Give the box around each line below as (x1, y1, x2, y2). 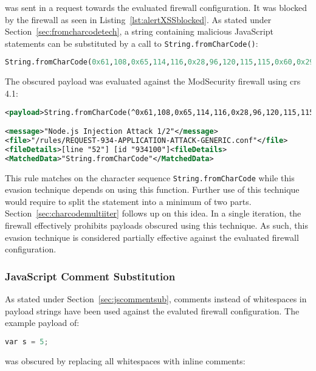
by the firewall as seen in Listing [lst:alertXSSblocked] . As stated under (5, 13, 272, 26)
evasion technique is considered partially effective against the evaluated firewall (5, 231, 299, 243)
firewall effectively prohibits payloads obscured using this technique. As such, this (5, 218, 308, 231)
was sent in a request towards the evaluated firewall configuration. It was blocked (5, 1, 307, 13)
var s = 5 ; (5, 337, 49, 346)
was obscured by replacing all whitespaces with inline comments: (5, 354, 246, 367)
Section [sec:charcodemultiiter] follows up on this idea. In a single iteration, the (5, 207, 301, 220)
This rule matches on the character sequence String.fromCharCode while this (5, 171, 295, 184)
